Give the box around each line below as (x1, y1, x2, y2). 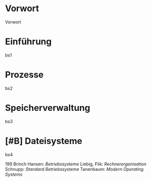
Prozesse (5, 69, 44, 80)
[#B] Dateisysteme (5, 135, 83, 146)
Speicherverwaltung (5, 103, 90, 113)
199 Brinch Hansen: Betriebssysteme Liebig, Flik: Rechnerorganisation (5, 161, 147, 167)
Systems (5, 171, 23, 177)
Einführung (5, 36, 52, 47)
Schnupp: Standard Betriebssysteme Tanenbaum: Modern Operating (5, 166, 144, 172)
